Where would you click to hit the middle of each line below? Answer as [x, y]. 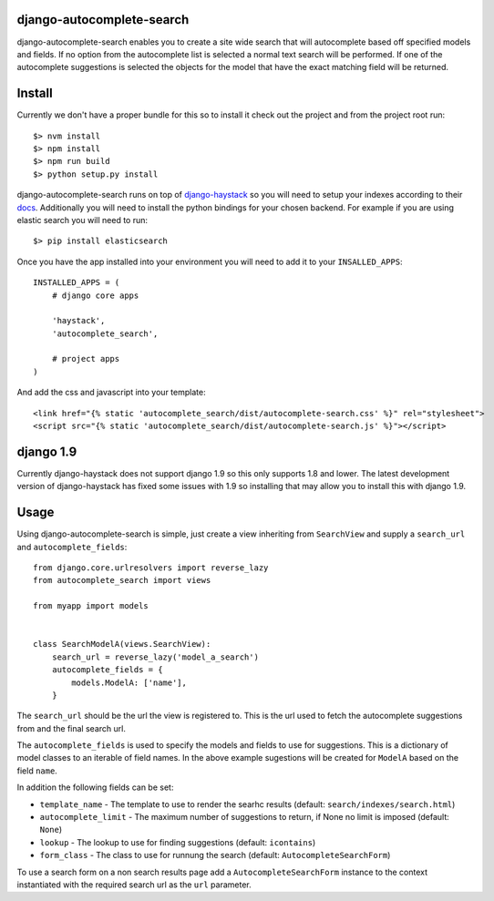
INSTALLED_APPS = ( [77, 283]
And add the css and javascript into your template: [111, 393]
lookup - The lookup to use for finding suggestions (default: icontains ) [178, 842]
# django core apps [95, 295]
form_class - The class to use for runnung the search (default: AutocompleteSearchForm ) [215, 855]
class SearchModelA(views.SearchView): [122, 644]
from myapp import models [91, 606]
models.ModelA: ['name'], [129, 682]
